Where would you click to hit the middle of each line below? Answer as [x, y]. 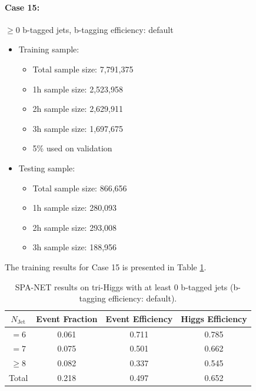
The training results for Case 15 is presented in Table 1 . [106, 266]
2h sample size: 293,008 [75, 227]
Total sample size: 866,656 [80, 188]
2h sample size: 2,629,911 [78, 109]
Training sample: [49, 49]
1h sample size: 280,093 [75, 208]
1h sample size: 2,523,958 [78, 89]
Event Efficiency [139, 318]
